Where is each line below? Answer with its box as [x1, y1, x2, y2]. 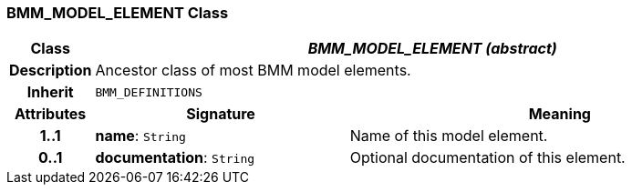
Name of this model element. [349, 126, 548, 146]
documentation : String [95, 148, 255, 167]
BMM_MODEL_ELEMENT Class [6, 4, 229, 22]
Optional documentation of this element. [349, 148, 626, 167]
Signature [186, 105, 255, 124]
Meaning [528, 105, 591, 124]
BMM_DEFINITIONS [95, 85, 202, 99]
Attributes [15, 105, 87, 124]
